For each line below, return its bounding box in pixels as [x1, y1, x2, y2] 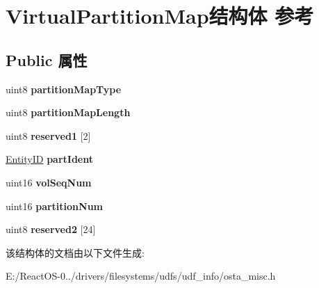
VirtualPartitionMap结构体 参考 [6, 1, 314, 30]
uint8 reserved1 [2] [6, 128, 91, 143]
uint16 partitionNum [6, 198, 103, 213]
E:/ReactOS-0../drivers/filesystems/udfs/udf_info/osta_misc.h [6, 269, 276, 283]
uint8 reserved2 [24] [6, 222, 96, 237]
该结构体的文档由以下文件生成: [6, 245, 145, 259]
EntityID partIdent [6, 152, 93, 166]
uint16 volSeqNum [6, 175, 92, 189]
